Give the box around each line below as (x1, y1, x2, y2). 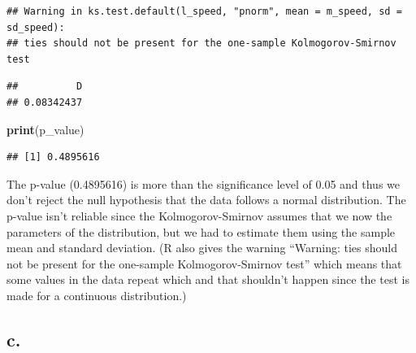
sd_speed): (6, 21, 65, 33)
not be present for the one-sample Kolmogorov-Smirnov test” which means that (6, 255, 402, 272)
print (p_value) (6, 120, 84, 137)
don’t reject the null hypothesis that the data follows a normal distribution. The (6, 191, 406, 208)
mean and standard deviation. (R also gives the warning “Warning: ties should (6, 239, 398, 256)
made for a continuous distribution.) (6, 286, 187, 303)
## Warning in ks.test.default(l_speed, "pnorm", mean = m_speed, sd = (6, 6, 402, 17)
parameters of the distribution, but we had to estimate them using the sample (6, 223, 396, 240)
